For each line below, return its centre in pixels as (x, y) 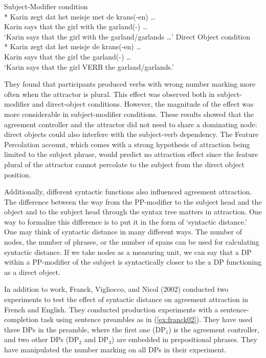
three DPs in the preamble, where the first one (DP (85, 329)
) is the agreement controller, (214, 329)
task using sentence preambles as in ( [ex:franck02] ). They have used (147, 319)
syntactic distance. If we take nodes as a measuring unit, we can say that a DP (128, 252)
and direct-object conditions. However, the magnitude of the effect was (143, 104)
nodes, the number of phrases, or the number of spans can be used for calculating (132, 242)
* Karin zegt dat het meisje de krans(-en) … (73, 46)
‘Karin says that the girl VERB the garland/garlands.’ (89, 66)
